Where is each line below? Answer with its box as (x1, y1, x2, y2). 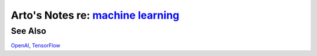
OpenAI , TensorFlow (11, 42, 61, 49)
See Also (11, 26, 46, 36)
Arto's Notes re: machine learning (11, 9, 180, 22)
